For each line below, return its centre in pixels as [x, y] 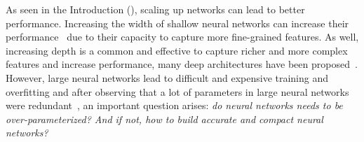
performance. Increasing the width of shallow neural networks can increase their [177, 23]
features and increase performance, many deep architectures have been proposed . [182, 64]
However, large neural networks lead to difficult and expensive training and [167, 77]
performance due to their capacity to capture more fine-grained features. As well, [182, 37]
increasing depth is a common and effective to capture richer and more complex [177, 50]
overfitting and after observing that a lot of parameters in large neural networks [177, 91]
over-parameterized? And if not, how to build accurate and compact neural [164, 119]
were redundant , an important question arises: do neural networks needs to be [174, 105]
